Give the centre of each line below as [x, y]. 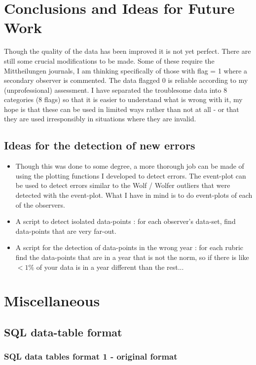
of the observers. [40, 204]
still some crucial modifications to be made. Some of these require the [109, 60]
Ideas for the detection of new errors [100, 145]
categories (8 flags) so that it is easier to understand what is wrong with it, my [123, 99]
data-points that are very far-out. [66, 231]
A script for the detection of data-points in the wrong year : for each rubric [129, 247]
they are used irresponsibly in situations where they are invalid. [100, 119]
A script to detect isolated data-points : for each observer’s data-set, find [126, 221]
